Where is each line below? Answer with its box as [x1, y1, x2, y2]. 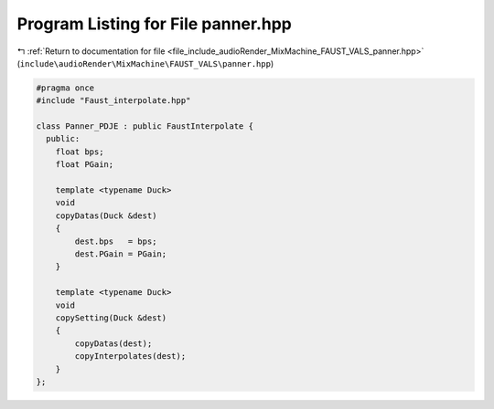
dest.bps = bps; [74, 236, 157, 246]
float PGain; [55, 160, 114, 170]
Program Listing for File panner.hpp [16, 14, 293, 34]
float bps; [55, 146, 104, 157]
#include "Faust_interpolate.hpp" [36, 96, 191, 106]
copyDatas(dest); [74, 338, 153, 349]
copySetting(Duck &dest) [55, 312, 167, 323]
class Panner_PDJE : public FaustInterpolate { [36, 121, 253, 131]
